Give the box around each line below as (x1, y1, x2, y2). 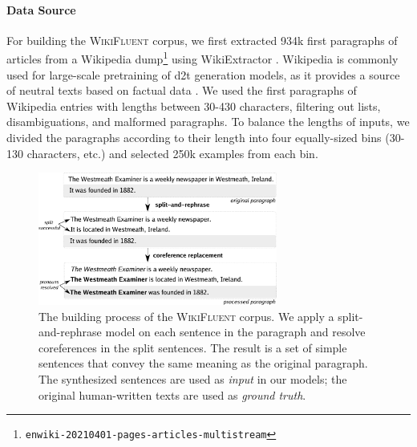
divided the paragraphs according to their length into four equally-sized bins (6, 129, 382, 146)
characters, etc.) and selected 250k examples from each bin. (26, 144, 318, 161)
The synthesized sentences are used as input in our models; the (38, 371, 347, 388)
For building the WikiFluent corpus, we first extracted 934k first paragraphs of (6, 31, 398, 48)
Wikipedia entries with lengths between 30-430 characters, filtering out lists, (6, 97, 381, 114)
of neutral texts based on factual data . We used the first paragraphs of (6, 82, 357, 99)
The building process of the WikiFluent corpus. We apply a (38, 307, 334, 324)
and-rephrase (38, 323, 102, 340)
